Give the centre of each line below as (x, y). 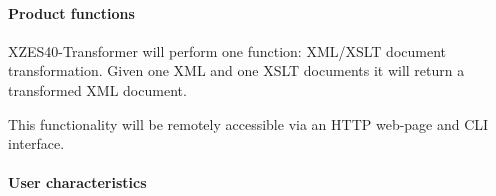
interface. (36, 143)
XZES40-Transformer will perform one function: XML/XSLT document (227, 50)
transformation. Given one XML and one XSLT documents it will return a (236, 70)
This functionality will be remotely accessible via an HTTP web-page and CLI (248, 123)
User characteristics (77, 182)
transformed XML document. (97, 89)
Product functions (71, 12)
